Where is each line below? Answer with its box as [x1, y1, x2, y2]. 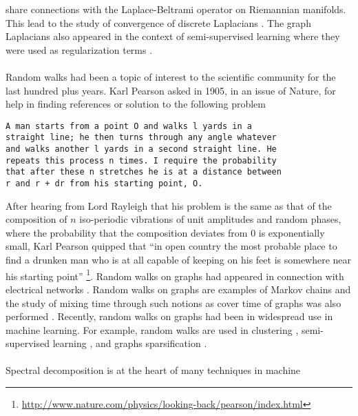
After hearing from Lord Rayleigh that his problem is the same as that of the [6, 198, 332, 212]
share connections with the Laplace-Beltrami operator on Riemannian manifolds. [6, 2, 346, 16]
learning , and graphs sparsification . [52, 336, 207, 350]
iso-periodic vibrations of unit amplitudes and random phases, [79, 212, 341, 226]
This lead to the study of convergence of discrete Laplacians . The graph [6, 15, 311, 30]
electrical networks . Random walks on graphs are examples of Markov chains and [6, 281, 351, 296]
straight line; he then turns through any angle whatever [6, 132, 277, 143]
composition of [6, 212, 67, 226]
